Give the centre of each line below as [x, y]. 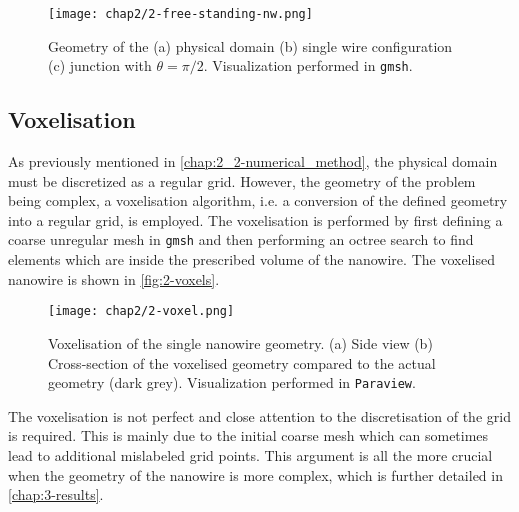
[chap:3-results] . [56, 494]
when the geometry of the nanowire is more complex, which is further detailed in [255, 474]
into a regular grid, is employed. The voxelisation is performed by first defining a [255, 219]
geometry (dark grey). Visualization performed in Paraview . [232, 382]
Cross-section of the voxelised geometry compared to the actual [242, 362]
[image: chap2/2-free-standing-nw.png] [180, 14]
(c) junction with [100, 65]
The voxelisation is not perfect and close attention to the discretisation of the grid [259, 415]
